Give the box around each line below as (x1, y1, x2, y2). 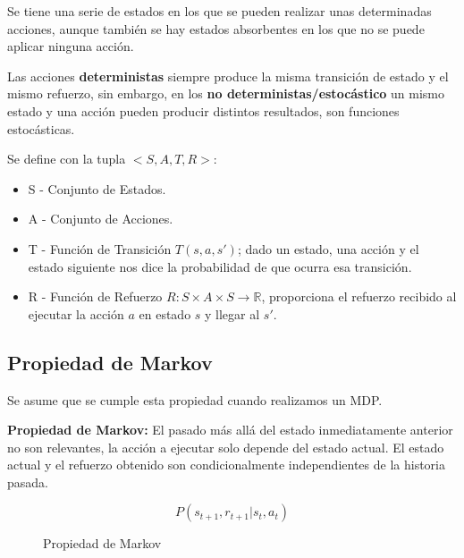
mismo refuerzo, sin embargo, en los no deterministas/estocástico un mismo (7, 84, 445, 103)
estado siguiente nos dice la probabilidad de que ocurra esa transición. (28, 257, 412, 275)
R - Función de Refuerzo (28, 287, 163, 306)
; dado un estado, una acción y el (237, 239, 419, 258)
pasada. (7, 472, 48, 491)
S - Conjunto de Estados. (28, 179, 166, 198)
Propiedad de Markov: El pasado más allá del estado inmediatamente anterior (7, 420, 453, 439)
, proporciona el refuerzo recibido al (261, 287, 457, 306)
